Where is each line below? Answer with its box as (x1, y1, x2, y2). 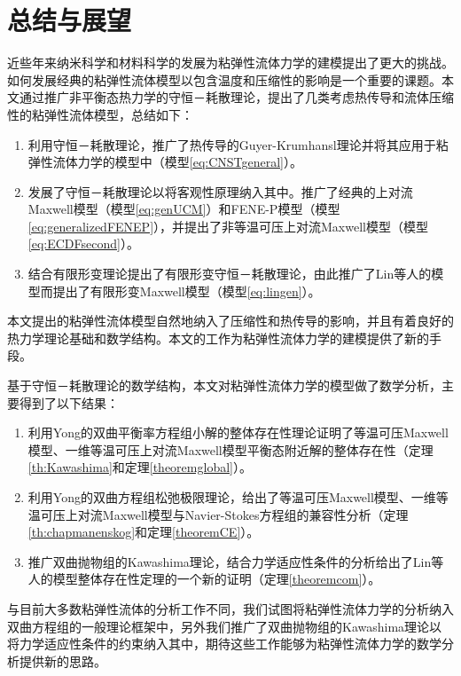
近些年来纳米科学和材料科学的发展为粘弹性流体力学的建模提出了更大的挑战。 (7, 53, 454, 72)
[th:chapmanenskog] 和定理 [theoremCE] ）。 (27, 523, 260, 541)
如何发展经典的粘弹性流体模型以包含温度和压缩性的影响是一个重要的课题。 (7, 70, 441, 89)
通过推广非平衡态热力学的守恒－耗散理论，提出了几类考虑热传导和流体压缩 (19, 88, 454, 106)
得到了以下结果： (19, 393, 119, 412)
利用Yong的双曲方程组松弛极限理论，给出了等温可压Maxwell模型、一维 (27, 488, 436, 506)
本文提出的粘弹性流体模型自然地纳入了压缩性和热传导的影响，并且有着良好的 (7, 311, 454, 330)
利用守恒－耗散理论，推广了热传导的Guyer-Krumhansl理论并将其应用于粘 (27, 135, 449, 153)
